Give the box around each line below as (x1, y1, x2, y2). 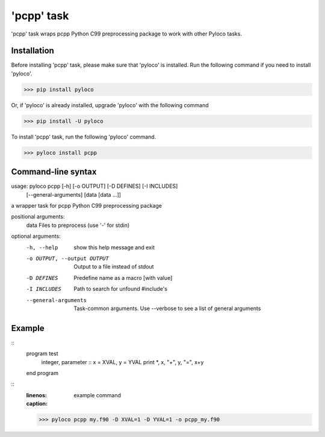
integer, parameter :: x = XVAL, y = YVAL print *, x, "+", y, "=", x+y (41, 358, 204, 365)
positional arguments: (11, 213, 65, 220)
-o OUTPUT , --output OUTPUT (26, 255, 110, 262)
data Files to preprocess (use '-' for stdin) (26, 222, 130, 229)
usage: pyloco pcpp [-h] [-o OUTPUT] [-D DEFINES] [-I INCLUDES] (11, 182, 178, 190)
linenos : (26, 391, 48, 398)
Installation (11, 46, 54, 56)
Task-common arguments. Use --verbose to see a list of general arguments (73, 305, 261, 312)
